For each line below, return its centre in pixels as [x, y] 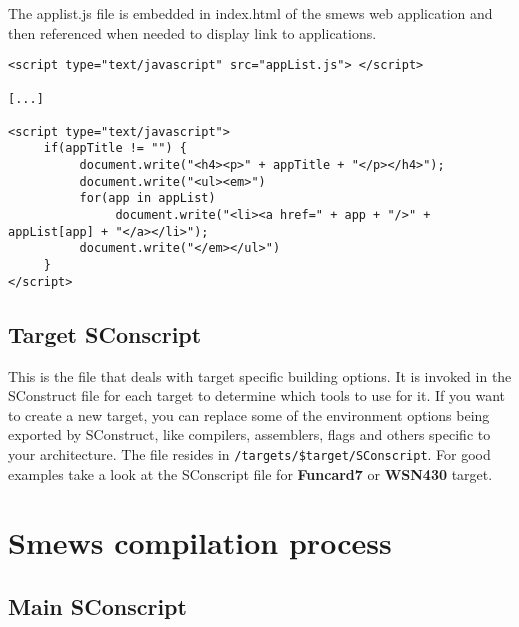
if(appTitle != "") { [115, 148]
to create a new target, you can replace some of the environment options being [249, 414]
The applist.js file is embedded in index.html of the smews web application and [250, 13]
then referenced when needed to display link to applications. [192, 32]
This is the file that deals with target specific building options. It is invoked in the [260, 375]
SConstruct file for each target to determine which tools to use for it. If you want [257, 395]
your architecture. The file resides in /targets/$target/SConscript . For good [249, 453]
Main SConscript [97, 605]
